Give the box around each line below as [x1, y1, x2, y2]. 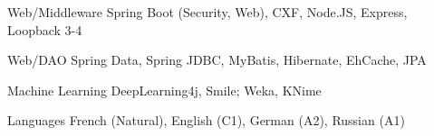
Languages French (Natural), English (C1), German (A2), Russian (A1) [7, 111, 405, 130]
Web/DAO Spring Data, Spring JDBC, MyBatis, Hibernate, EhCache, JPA [7, 50, 427, 69]
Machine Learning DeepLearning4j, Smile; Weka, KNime [7, 80, 322, 99]
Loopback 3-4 [7, 20, 82, 39]
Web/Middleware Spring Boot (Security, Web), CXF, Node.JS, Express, [7, 3, 408, 21]
